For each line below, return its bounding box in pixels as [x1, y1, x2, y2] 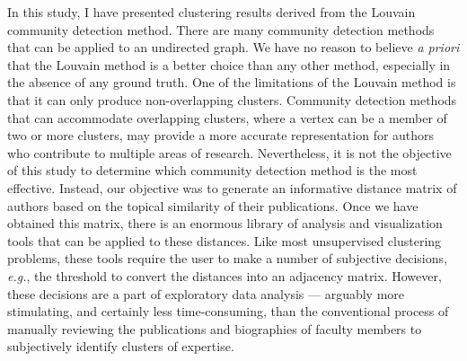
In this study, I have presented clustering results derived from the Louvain [7, 3, 416, 21]
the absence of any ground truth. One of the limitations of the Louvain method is [7, 73, 456, 92]
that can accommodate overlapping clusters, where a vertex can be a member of [7, 108, 447, 127]
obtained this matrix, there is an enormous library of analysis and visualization [7, 214, 443, 233]
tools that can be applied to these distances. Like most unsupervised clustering [7, 231, 442, 250]
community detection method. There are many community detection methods [7, 20, 435, 39]
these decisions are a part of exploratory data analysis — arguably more [7, 284, 405, 303]
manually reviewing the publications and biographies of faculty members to [7, 319, 422, 338]
